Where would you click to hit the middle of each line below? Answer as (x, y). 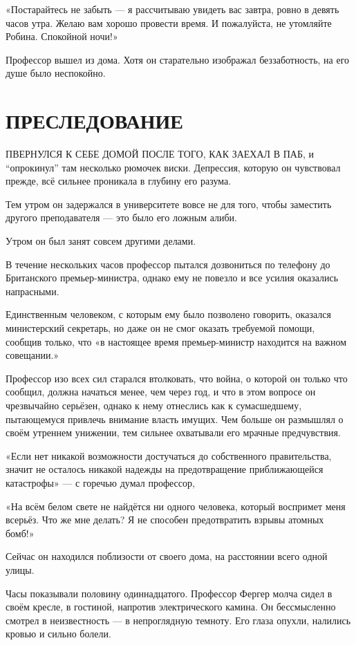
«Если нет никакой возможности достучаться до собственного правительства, (169, 455)
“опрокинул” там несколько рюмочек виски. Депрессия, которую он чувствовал (173, 167)
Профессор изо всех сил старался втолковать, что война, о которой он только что (177, 378)
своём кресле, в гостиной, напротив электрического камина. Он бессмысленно (171, 607)
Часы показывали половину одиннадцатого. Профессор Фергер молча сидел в (169, 593)
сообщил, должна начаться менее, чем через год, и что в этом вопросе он (161, 392)
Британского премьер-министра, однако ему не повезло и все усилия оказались (172, 278)
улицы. (20, 569)
